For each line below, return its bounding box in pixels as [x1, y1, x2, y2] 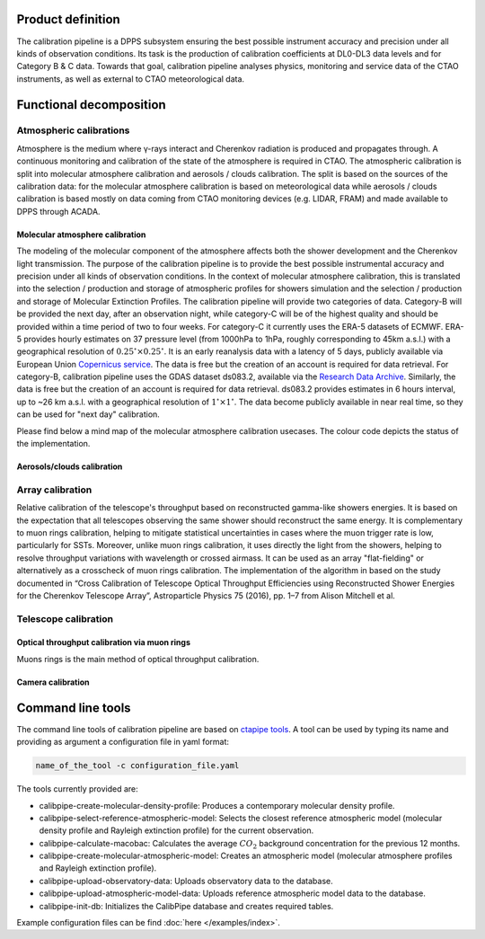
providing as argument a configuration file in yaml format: [16, 737, 229, 748]
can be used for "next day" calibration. [16, 409, 161, 420]
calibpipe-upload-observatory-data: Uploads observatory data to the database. [39, 875, 333, 886]
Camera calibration [16, 677, 90, 687]
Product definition [16, 12, 120, 27]
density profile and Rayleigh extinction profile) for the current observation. [39, 825, 314, 836]
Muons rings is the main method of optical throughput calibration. [16, 653, 260, 664]
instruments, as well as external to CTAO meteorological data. [16, 73, 245, 84]
